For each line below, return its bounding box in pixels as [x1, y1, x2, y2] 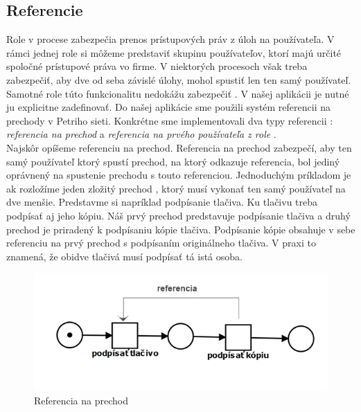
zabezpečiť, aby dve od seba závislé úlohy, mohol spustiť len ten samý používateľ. [6, 72, 351, 87]
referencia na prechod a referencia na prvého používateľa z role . [6, 127, 276, 141]
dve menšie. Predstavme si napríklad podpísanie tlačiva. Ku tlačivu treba [6, 195, 318, 209]
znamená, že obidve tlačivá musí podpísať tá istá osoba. [6, 249, 243, 263]
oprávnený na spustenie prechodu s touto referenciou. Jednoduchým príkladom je [6, 168, 351, 182]
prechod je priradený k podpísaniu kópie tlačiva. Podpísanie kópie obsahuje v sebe [6, 222, 355, 236]
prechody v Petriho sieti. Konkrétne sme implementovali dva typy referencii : [6, 113, 333, 127]
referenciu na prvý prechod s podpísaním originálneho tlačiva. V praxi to [6, 235, 316, 250]
